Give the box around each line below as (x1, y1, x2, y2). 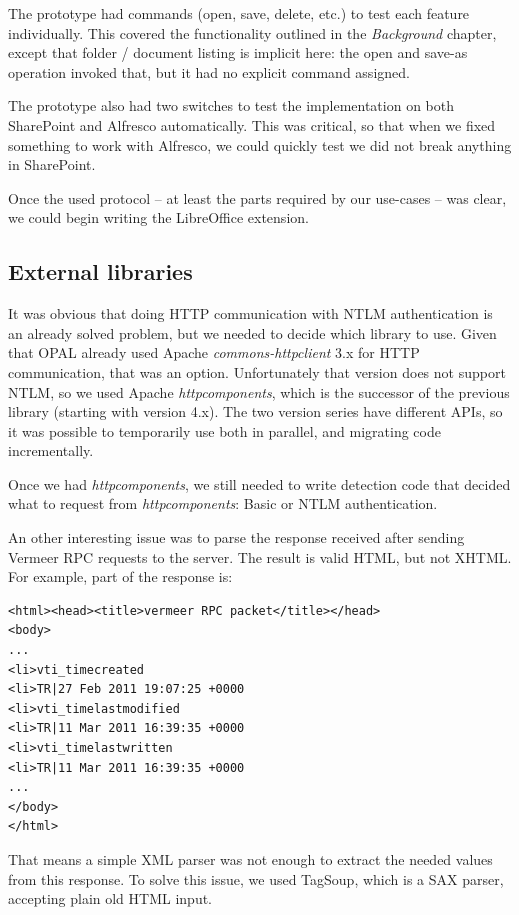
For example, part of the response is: (8, 566, 233, 587)
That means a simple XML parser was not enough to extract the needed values (8, 848, 493, 869)
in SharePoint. (8, 154, 96, 175)
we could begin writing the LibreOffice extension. (8, 207, 309, 228)
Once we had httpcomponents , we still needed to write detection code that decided (8, 473, 511, 494)
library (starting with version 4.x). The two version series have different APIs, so (8, 401, 503, 422)
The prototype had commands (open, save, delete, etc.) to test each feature (8, 3, 470, 23)
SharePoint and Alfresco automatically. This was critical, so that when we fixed (8, 114, 496, 135)
